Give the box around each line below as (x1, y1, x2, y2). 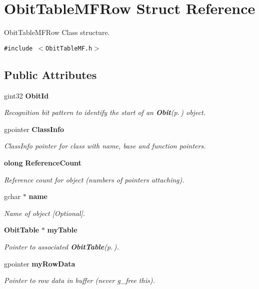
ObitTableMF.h (45, 44, 92, 52)
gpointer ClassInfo (4, 123, 64, 134)
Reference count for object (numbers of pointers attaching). (4, 174, 184, 184)
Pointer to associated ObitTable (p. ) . (4, 241, 119, 251)
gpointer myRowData (4, 258, 75, 268)
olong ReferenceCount (4, 157, 81, 167)
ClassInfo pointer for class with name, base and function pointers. (4, 140, 206, 151)
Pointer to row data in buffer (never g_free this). (4, 275, 155, 285)
